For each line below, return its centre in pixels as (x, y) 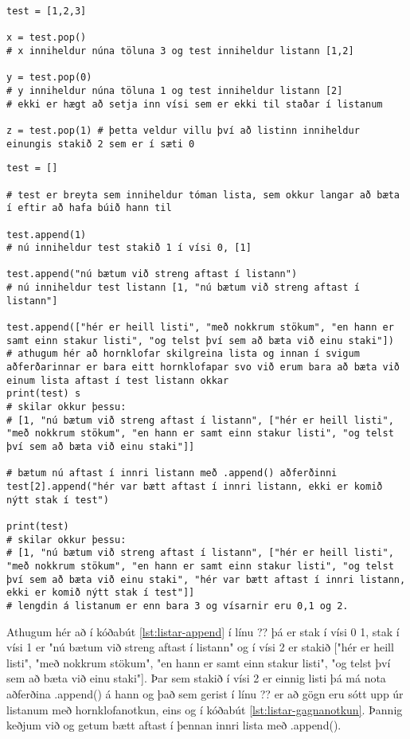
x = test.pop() (47, 38)
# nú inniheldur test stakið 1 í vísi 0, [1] (129, 248)
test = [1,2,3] (47, 11)
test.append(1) (47, 235)
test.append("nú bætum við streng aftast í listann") (152, 274)
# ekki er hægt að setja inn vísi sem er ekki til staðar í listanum (195, 104)
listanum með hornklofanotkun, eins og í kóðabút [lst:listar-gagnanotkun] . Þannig (205, 709)
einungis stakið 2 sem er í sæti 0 (101, 144)
